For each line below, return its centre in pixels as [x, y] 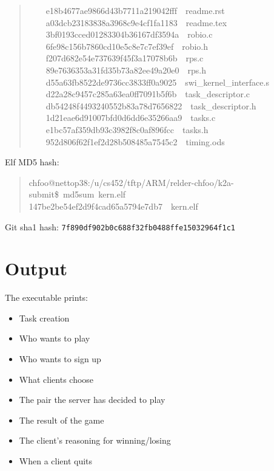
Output [36, 268]
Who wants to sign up [60, 359]
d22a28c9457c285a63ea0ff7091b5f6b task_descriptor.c [148, 94]
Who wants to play [55, 338]
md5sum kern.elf [94, 194]
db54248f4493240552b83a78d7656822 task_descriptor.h [151, 105]
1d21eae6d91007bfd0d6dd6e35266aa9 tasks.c [131, 118]
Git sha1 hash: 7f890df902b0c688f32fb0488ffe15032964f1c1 [120, 226]
